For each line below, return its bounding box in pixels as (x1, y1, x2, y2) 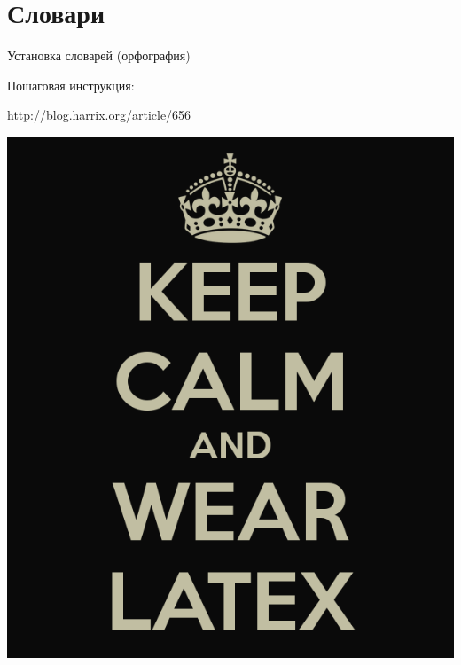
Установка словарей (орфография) (7, 46, 191, 65)
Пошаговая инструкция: (7, 75, 135, 94)
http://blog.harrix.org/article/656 (7, 106, 191, 124)
